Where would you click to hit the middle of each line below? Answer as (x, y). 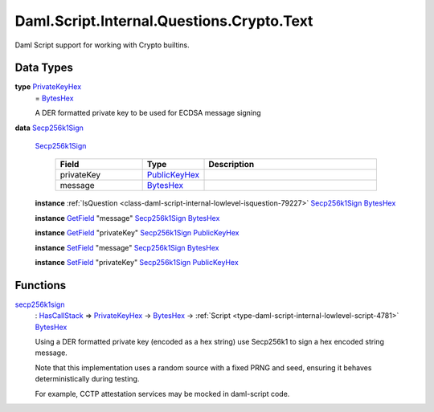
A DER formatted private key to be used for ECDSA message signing (148, 113)
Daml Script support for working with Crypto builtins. (102, 45)
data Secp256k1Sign (49, 128)
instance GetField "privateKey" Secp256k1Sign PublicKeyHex (137, 233)
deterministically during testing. (87, 379)
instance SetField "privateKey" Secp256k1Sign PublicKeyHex (137, 262)
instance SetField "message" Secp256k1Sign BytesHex (127, 247)
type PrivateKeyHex (48, 87)
